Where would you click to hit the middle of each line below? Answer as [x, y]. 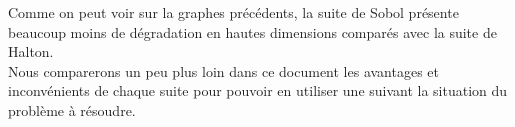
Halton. [31, 51]
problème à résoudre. [72, 109]
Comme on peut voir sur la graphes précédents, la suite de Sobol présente [233, 12]
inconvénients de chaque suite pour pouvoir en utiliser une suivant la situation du [258, 90]
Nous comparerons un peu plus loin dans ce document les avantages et [224, 70]
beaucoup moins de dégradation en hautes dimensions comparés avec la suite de [252, 31]
